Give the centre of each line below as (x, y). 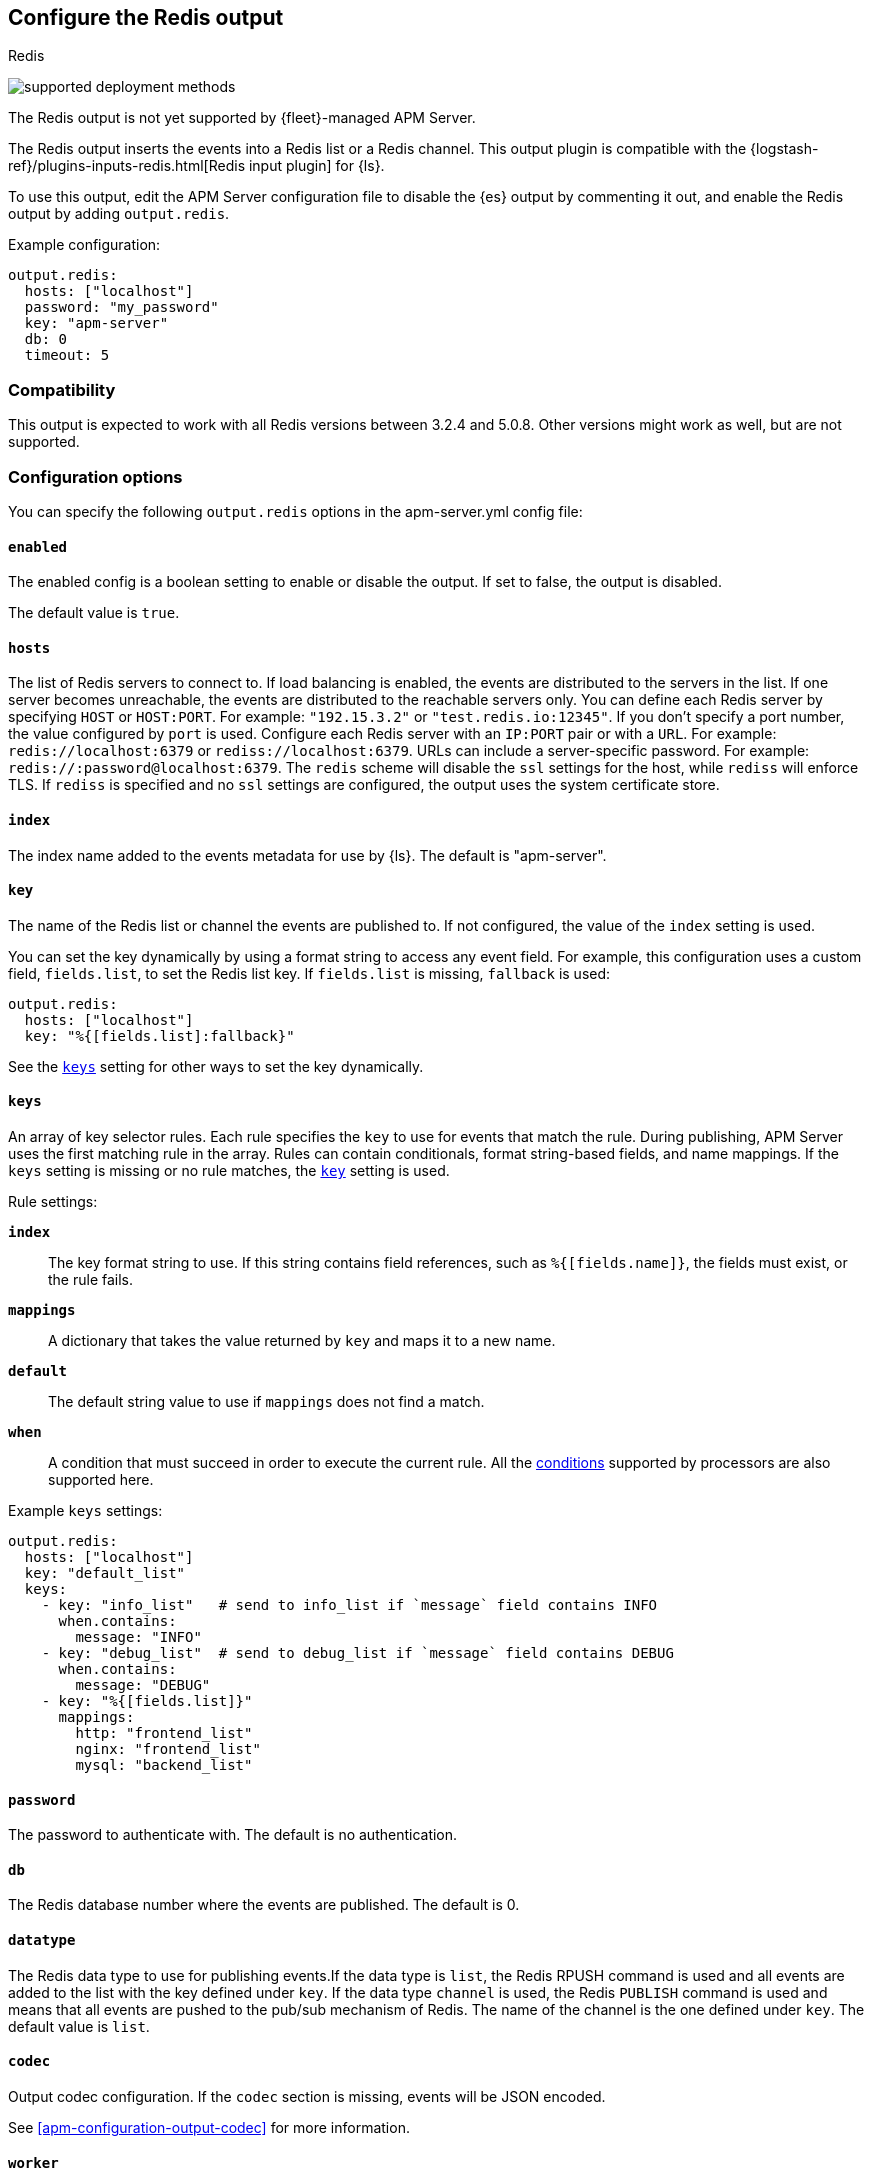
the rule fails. (91, 1280)
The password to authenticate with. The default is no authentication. (233, 1835)
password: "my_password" (121, 307)
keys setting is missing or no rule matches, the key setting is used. (229, 1171)
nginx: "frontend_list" (168, 1749)
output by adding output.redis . (119, 214)
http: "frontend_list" (164, 1733)
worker (33, 2162)
